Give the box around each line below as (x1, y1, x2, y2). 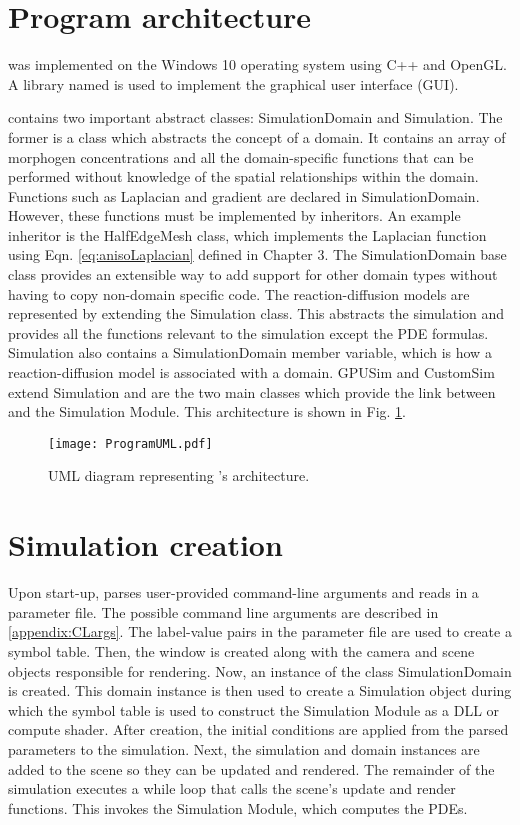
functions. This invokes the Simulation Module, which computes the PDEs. (8, 797, 468, 818)
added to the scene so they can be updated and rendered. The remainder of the (8, 758, 495, 779)
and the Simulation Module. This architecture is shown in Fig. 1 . (8, 401, 406, 422)
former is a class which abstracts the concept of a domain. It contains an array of (8, 126, 506, 147)
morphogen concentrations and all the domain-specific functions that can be (8, 146, 474, 167)
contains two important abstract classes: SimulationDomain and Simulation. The (8, 107, 503, 128)
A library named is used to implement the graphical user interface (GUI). (8, 73, 459, 94)
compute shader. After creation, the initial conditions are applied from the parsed (8, 719, 509, 740)
